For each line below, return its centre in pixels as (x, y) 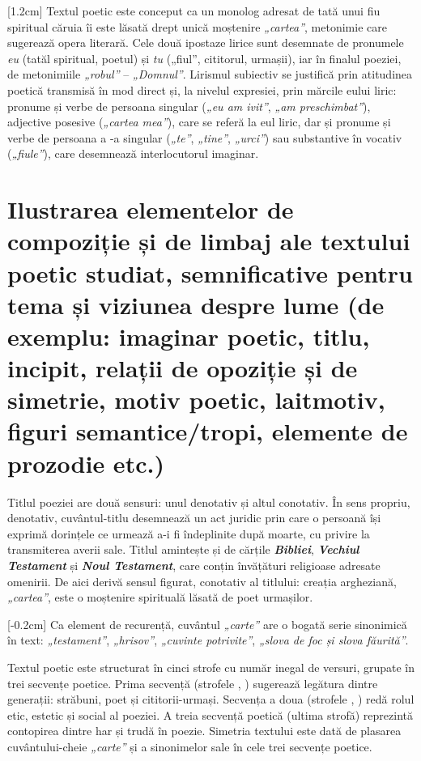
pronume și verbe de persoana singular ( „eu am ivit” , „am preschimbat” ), (189, 106)
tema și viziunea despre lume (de (196, 304)
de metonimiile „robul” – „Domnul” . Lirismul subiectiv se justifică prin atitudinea (210, 74)
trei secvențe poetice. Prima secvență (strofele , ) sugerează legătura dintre (193, 683)
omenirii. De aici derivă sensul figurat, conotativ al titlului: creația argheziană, (202, 581)
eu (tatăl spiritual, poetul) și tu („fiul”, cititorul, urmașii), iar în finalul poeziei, (204, 58)
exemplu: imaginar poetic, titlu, (189, 336)
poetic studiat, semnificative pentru (210, 272)
